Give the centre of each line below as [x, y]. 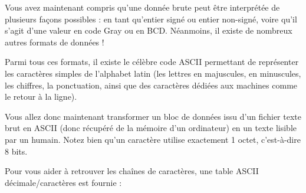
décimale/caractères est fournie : [63, 182]
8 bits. [16, 151]
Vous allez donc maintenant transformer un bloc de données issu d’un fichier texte [153, 116]
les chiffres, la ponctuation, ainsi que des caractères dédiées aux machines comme [151, 85]
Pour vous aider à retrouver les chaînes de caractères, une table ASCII [132, 171]
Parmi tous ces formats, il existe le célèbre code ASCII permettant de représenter [152, 62]
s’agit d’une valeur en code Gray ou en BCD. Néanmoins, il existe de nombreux [149, 30]
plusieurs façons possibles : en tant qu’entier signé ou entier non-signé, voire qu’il [151, 19]
